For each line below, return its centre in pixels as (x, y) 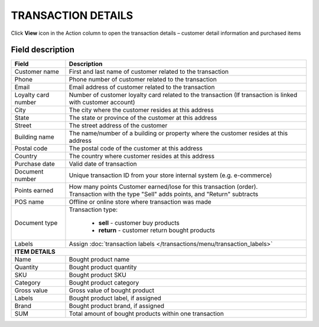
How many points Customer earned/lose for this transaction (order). (163, 187)
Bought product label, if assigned (115, 298)
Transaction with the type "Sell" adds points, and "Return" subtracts (164, 194)
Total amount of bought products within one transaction (146, 314)
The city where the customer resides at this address (141, 110)
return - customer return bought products (157, 230)
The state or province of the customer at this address (143, 118)
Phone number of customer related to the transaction (143, 80)
